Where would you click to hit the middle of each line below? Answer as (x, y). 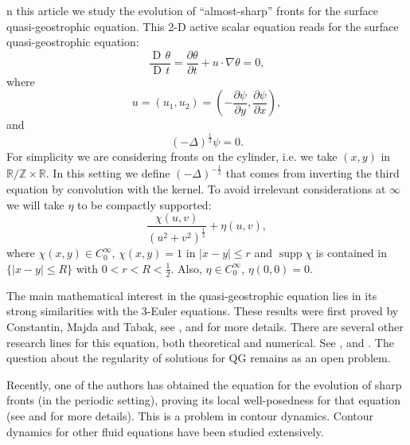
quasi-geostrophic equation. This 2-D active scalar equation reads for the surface (203, 26)
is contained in (351, 253)
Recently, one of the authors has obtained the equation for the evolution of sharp (204, 384)
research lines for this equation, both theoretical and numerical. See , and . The (200, 342)
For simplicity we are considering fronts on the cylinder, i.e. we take (172, 156)
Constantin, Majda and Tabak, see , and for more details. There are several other (205, 326)
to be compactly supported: (144, 204)
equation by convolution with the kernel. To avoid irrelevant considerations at (196, 188)
